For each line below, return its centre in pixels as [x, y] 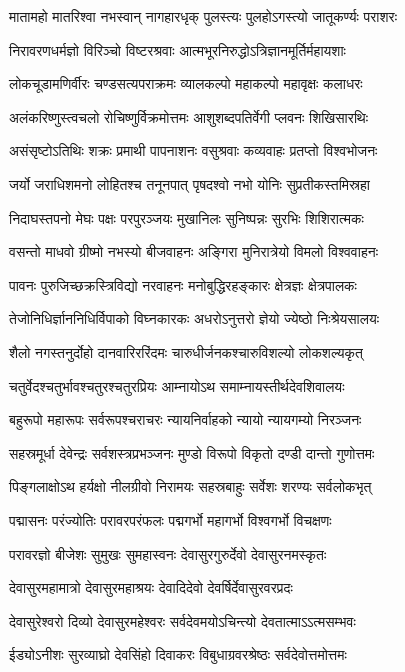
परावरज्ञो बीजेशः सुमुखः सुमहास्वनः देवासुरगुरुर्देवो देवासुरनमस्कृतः [168, 553]
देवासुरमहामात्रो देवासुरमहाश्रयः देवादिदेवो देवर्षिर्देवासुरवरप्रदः [151, 587]
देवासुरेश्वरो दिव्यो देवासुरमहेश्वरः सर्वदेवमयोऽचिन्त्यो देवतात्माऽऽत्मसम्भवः [182, 620]
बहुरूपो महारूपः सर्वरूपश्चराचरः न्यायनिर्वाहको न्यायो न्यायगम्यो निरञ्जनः [185, 419]
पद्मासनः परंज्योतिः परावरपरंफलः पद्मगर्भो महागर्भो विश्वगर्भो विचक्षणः [170, 519]
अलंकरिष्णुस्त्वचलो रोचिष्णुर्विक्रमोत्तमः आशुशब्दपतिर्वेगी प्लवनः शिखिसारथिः [189, 116]
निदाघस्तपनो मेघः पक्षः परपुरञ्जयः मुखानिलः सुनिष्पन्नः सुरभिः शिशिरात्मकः [186, 217]
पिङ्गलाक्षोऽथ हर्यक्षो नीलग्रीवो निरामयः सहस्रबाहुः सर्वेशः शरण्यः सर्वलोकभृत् [190, 486]
